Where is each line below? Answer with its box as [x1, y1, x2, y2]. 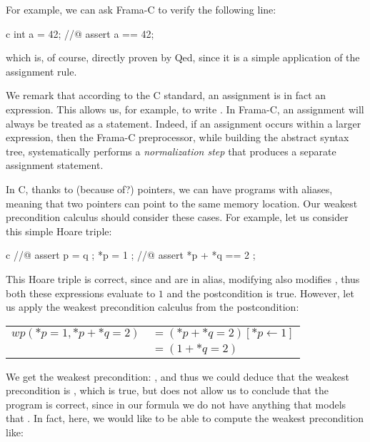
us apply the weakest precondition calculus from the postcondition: [6, 299, 299, 314]
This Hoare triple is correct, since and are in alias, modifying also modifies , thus [6, 271, 360, 286]
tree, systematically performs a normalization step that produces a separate [6, 143, 336, 158]
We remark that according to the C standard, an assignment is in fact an [6, 88, 326, 103]
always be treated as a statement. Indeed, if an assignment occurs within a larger [6, 115, 361, 130]
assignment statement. [6, 158, 104, 173]
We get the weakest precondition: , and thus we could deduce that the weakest [6, 369, 349, 384]
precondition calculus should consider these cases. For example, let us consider [6, 210, 349, 225]
